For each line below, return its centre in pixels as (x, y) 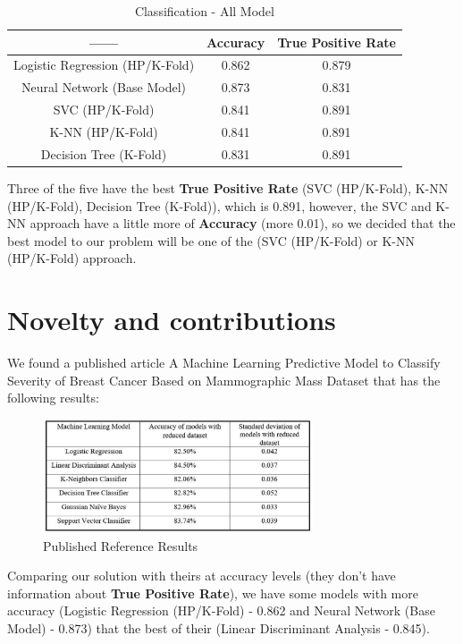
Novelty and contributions (172, 320)
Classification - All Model (204, 11)
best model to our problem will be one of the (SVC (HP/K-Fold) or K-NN (211, 240)
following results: (53, 398)
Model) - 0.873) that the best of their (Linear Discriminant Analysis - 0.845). (219, 627)
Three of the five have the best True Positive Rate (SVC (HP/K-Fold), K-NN (228, 187)
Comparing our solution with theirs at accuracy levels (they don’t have (202, 576)
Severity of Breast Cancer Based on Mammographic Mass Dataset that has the (224, 380)
